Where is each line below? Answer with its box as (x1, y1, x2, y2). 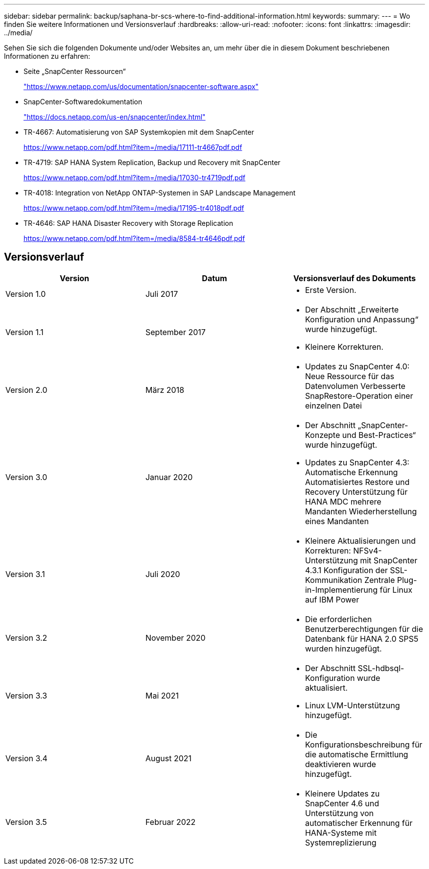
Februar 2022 (145, 817, 196, 827)
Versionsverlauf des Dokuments (293, 273, 416, 283)
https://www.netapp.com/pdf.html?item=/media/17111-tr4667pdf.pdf (24, 143, 242, 151)
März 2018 (145, 385, 185, 395)
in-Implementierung (305, 584, 378, 595)
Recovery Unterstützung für (305, 486, 408, 497)
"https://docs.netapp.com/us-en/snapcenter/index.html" (24, 113, 206, 121)
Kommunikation (305, 575, 362, 585)
